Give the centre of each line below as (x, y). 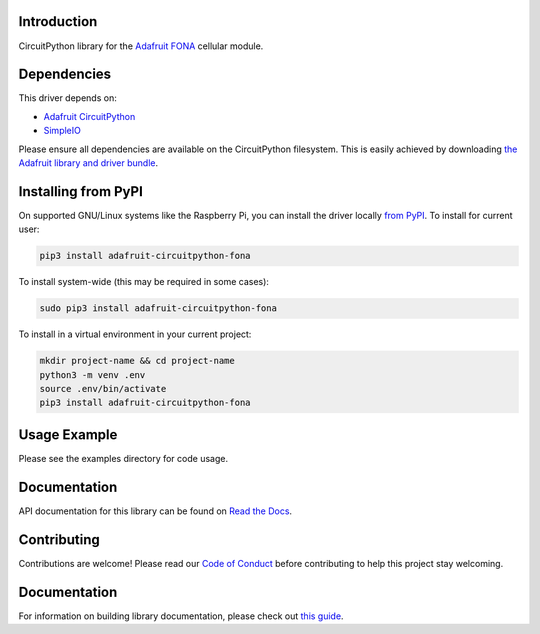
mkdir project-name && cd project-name (137, 361)
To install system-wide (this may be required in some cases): (144, 282)
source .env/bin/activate (103, 388)
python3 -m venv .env (92, 374)
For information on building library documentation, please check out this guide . (181, 616)
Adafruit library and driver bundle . (88, 162)
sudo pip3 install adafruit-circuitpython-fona (158, 308)
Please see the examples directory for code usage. (123, 458)
